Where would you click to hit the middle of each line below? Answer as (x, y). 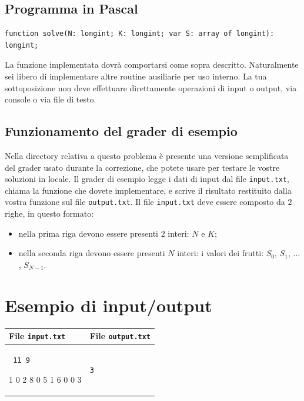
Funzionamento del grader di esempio (121, 131)
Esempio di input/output (108, 305)
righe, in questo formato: (49, 213)
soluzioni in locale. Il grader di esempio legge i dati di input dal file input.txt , (147, 179)
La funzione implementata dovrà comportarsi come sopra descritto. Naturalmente (152, 64)
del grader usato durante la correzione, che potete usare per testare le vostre (142, 167)
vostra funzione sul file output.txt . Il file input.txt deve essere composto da (145, 202)
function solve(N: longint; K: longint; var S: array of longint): (140, 34)
